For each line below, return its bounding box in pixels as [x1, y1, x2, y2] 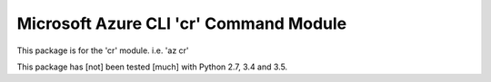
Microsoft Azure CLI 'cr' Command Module [16, 14, 347, 33]
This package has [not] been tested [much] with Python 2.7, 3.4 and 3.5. [16, 61, 288, 72]
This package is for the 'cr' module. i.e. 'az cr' [16, 45, 190, 56]
